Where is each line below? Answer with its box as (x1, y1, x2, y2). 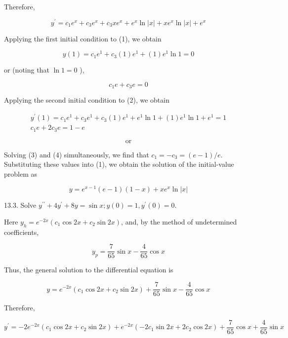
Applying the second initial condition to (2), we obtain (4, 95, 169, 105)
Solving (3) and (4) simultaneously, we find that (4, 149, 149, 159)
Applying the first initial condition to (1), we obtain (4, 33, 162, 43)
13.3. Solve (4, 200, 37, 210)
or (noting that (4, 65, 49, 75)
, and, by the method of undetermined (121, 217, 237, 227)
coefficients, (4, 226, 39, 237)
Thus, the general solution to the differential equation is (4, 264, 173, 275)
